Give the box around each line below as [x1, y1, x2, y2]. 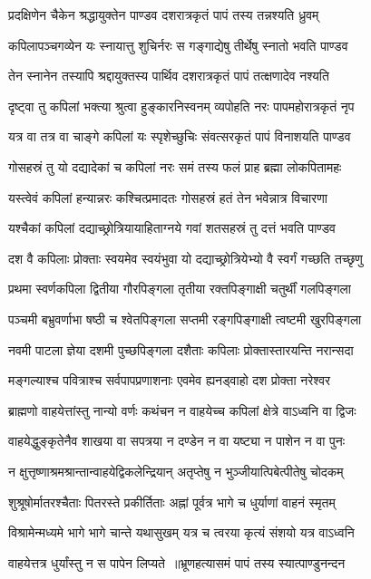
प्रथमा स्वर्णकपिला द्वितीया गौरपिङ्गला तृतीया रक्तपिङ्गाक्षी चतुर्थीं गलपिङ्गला [8, 279, 351, 298]
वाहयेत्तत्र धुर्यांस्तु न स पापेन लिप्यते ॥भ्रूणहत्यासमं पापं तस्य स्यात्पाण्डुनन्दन [8, 553, 346, 572]
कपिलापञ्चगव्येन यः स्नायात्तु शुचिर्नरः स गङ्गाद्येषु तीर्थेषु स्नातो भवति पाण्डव [8, 35, 348, 54]
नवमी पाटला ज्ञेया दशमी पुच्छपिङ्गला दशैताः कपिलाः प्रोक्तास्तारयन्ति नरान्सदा [8, 340, 354, 359]
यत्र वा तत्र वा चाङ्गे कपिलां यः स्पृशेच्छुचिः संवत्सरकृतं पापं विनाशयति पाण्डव [8, 127, 351, 146]
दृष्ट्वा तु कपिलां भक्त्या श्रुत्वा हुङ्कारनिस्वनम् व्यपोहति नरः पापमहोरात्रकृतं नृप [8, 96, 355, 115]
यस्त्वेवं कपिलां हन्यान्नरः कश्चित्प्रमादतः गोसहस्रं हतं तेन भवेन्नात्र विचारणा [8, 188, 327, 207]
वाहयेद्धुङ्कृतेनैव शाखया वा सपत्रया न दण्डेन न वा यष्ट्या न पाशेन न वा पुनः [8, 431, 346, 450]
